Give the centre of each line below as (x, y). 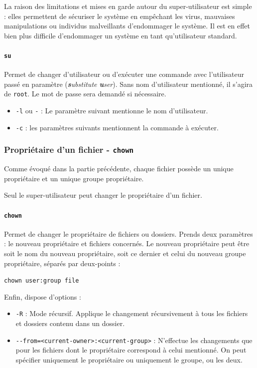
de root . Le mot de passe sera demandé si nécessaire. (85, 94)
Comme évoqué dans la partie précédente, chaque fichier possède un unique (119, 169)
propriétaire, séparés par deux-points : (62, 263)
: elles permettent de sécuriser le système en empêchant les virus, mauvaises (120, 16)
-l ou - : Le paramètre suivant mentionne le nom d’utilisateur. (112, 111)
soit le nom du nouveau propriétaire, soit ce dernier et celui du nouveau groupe (125, 253)
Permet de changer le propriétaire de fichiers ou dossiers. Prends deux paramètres (128, 233)
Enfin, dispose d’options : (43, 296)
